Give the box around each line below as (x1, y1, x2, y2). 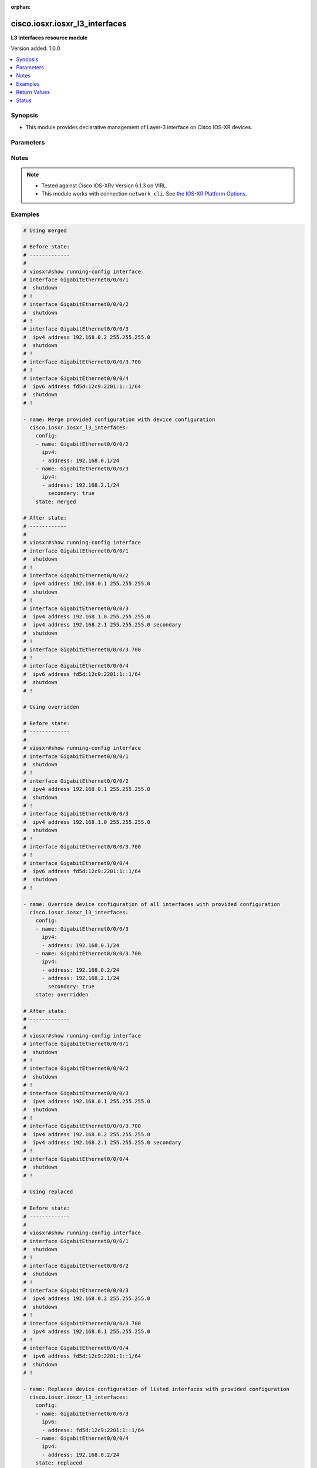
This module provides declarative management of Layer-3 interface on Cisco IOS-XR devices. (25, 123, 252, 130)
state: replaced (35, 1460, 82, 1466)
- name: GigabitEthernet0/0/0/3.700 (35, 950, 141, 957)
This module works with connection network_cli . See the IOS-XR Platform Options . (41, 190, 247, 197)
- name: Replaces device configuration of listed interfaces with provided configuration (23, 1386, 290, 1392)
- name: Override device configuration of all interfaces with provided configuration (23, 901, 281, 907)
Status (16, 97, 32, 104)
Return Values (16, 89, 50, 96)
